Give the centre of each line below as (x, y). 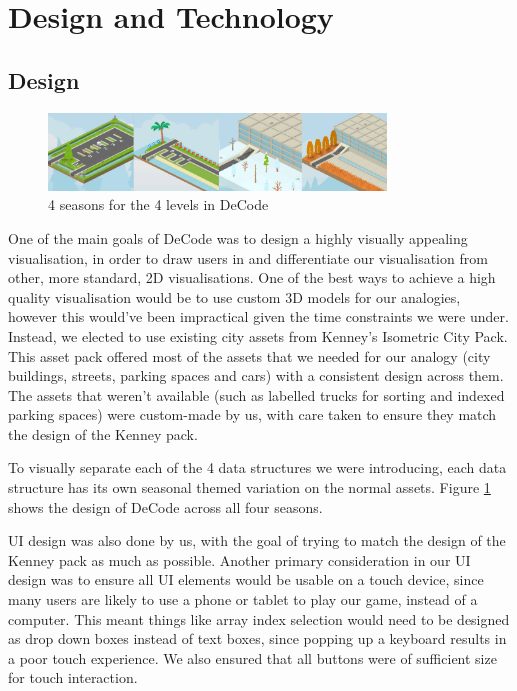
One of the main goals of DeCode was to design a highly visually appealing (238, 237)
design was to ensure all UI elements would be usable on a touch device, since (246, 579)
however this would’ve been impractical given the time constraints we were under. (258, 316)
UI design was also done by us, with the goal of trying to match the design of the (257, 540)
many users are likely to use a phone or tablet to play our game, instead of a (243, 599)
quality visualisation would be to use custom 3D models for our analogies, (234, 296)
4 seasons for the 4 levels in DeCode (158, 204)
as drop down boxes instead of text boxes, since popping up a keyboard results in (257, 638)
